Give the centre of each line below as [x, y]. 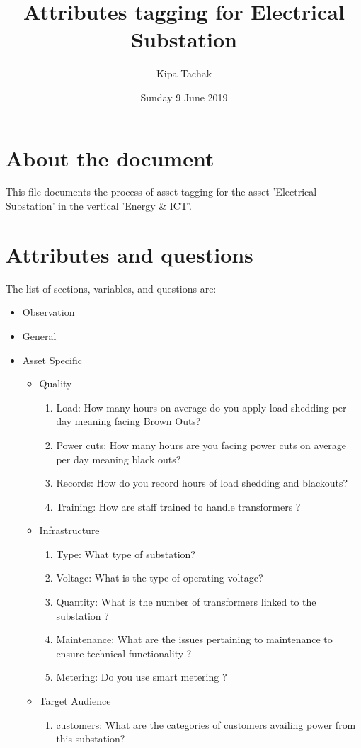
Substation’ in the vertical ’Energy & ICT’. [99, 206]
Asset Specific [52, 359]
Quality [56, 384]
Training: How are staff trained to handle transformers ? [178, 506]
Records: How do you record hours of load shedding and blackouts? [202, 483]
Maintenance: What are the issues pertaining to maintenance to [194, 639]
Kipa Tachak [184, 73]
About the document [110, 158]
